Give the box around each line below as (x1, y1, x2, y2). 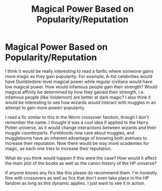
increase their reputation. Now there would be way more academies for (5, 140, 149, 146)
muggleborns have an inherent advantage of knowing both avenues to (5, 135, 147, 141)
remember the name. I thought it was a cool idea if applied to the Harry (5, 119, 149, 125)
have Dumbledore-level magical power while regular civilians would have (5, 79, 153, 84)
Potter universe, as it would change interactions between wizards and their (5, 124, 157, 131)
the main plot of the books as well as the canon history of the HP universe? (5, 160, 157, 166)
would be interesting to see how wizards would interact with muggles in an (5, 99, 156, 105)
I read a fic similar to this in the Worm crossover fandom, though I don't (5, 114, 149, 120)
